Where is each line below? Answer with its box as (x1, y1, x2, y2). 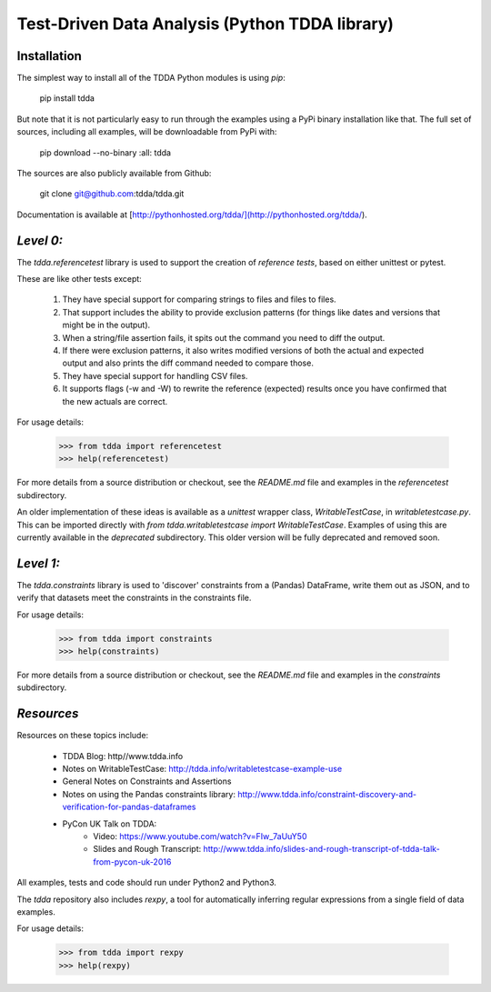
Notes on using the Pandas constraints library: (62, 788, 236, 799)
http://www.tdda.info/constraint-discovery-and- (237, 788, 417, 799)
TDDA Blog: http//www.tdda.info (62, 750, 184, 761)
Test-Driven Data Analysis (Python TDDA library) (16, 14, 395, 34)
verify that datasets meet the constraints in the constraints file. (16, 592, 252, 604)
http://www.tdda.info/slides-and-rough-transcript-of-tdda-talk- (203, 844, 440, 855)
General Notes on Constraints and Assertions (62, 776, 232, 787)
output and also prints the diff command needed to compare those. (62, 357, 314, 368)
